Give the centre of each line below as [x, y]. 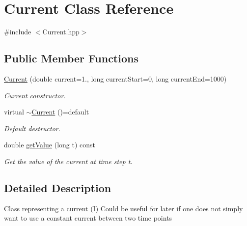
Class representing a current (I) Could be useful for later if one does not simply [123, 208]
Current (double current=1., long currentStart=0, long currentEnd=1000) [115, 78]
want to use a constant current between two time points [88, 218]
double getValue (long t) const [50, 145]
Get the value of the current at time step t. [68, 161]
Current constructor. [35, 95]
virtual [14, 112]
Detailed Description [58, 187]
